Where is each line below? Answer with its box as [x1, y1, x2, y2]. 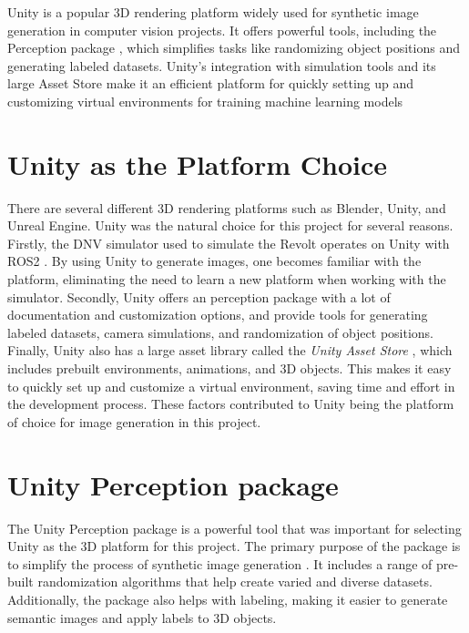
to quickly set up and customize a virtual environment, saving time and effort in [7, 376, 455, 395]
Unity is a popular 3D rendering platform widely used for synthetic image [7, 3, 419, 21]
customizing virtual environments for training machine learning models [7, 91, 403, 110]
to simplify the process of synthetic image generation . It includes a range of [7, 554, 433, 573]
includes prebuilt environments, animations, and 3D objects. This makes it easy [7, 359, 452, 378]
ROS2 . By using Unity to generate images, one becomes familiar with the [7, 251, 422, 271]
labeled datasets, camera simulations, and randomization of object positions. [7, 322, 434, 342]
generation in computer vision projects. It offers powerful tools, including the [7, 20, 437, 39]
